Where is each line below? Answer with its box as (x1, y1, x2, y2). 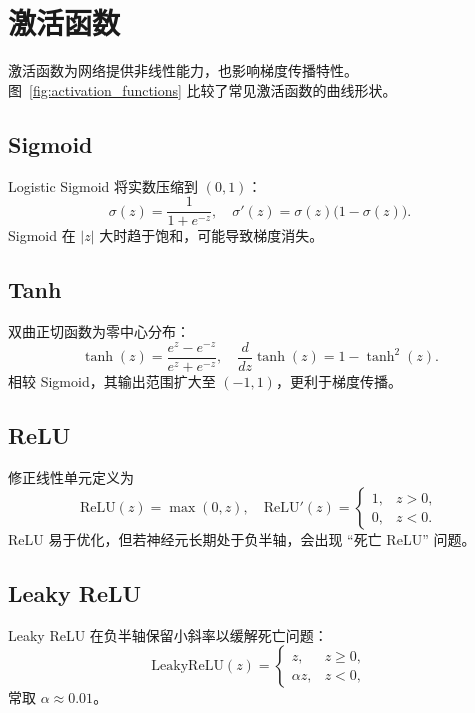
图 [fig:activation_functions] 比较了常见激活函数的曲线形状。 (8, 79, 397, 100)
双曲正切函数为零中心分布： (8, 320, 190, 341)
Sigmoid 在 (8, 225, 76, 246)
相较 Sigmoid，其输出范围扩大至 (8, 370, 216, 391)
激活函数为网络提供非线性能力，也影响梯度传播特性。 (8, 60, 358, 81)
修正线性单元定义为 (8, 466, 134, 487)
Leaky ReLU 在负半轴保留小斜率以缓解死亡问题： (8, 624, 328, 645)
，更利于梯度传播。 (275, 370, 402, 391)
